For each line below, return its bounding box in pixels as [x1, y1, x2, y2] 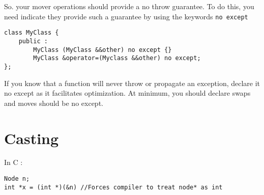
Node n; [4, 175, 30, 183]
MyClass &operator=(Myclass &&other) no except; [33, 54, 201, 62]
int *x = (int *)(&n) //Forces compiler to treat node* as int [4, 183, 223, 191]
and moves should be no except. [4, 97, 103, 108]
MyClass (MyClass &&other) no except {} [33, 46, 172, 53]
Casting [4, 127, 59, 148]
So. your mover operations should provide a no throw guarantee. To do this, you [4, 1, 254, 11]
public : [18, 37, 48, 45]
